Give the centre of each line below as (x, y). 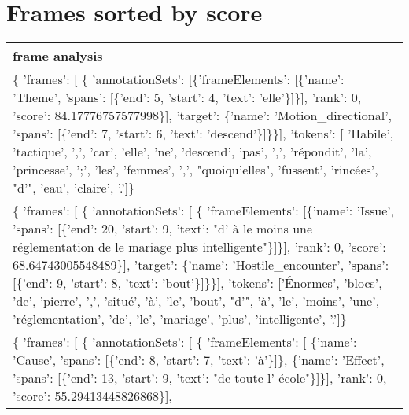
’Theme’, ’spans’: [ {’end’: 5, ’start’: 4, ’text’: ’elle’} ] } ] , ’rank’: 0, (187, 97)
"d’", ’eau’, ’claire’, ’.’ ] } (74, 188)
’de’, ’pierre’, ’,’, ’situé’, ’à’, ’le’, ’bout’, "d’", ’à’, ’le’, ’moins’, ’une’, (196, 301)
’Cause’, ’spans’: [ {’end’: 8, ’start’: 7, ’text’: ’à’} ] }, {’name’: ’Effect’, (199, 360)
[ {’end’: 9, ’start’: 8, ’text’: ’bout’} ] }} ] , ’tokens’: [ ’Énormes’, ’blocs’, (197, 283)
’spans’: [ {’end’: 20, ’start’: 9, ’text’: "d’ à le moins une (163, 229)
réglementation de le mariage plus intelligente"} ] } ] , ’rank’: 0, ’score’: (199, 247)
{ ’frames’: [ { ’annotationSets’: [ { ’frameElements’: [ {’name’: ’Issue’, (204, 211)
